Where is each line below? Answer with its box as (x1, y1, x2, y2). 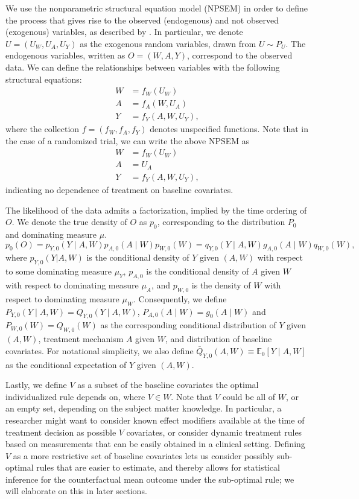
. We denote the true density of (11, 215, 127, 228)
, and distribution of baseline (165, 332, 272, 345)
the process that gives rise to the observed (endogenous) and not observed (5, 13, 279, 26)
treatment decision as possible (5, 425, 116, 438)
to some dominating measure (5, 265, 112, 278)
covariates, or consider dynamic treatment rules (126, 425, 302, 438)
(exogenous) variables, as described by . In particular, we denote (5, 25, 243, 38)
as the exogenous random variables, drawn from (80, 37, 256, 49)
